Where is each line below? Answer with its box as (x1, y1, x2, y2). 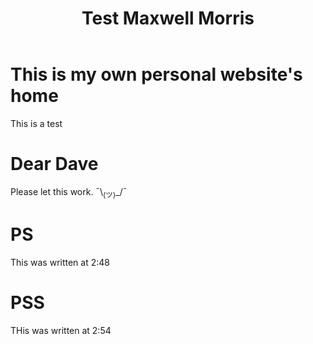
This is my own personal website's (10, 63, 303, 86)
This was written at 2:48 (10, 256, 110, 268)
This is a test (10, 117, 63, 129)
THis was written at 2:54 (10, 324, 112, 336)
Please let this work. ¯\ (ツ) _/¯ (10, 185, 128, 200)
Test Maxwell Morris (81, 7, 255, 30)
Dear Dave (10, 153, 99, 176)
